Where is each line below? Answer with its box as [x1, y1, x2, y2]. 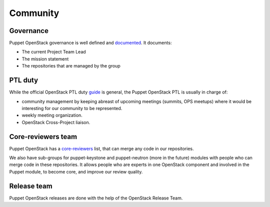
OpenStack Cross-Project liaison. [21, 119, 90, 125]
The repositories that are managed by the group [21, 63, 121, 69]
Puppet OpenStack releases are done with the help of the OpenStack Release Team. [9, 195, 183, 201]
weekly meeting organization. [21, 112, 82, 118]
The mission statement [21, 55, 69, 62]
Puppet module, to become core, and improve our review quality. [9, 168, 143, 174]
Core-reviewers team [9, 132, 77, 141]
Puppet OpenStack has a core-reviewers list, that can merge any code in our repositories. [9, 145, 194, 151]
